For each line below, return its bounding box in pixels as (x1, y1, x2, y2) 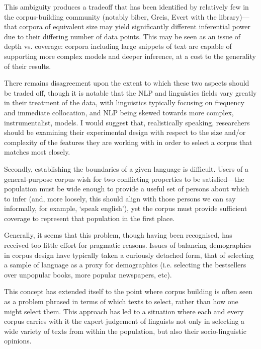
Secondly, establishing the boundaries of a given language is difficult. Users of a (4, 163, 248, 174)
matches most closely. (4, 147, 70, 157)
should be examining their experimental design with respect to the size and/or (4, 127, 246, 137)
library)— (219, 11, 249, 22)
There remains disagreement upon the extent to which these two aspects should (4, 78, 249, 88)
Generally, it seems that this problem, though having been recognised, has (4, 230, 232, 240)
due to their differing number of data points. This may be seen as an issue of (4, 31, 240, 41)
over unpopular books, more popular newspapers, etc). (4, 269, 172, 280)
